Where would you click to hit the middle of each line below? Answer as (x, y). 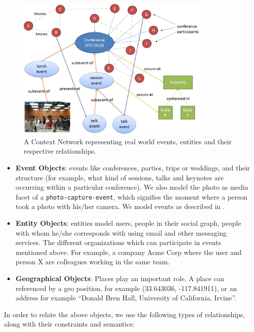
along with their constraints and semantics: (69, 324)
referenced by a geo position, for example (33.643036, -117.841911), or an (126, 288)
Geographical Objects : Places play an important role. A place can (120, 278)
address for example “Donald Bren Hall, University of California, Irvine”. (126, 298)
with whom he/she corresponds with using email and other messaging (121, 232)
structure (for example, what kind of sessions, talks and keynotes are (120, 177)
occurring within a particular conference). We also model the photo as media (132, 187)
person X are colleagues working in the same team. (93, 262)
